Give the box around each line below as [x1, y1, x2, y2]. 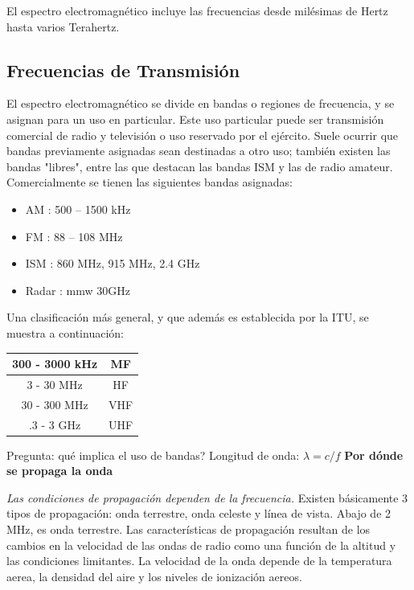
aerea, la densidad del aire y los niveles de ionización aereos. [6, 567, 302, 584]
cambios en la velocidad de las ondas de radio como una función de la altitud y [6, 536, 396, 553]
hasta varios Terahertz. [6, 18, 120, 35]
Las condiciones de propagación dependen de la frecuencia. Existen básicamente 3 [6, 489, 408, 506]
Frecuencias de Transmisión [6, 57, 240, 82]
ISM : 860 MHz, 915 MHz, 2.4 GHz [25, 255, 200, 272]
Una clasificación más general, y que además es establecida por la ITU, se [6, 309, 369, 326]
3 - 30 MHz [27, 375, 83, 392]
